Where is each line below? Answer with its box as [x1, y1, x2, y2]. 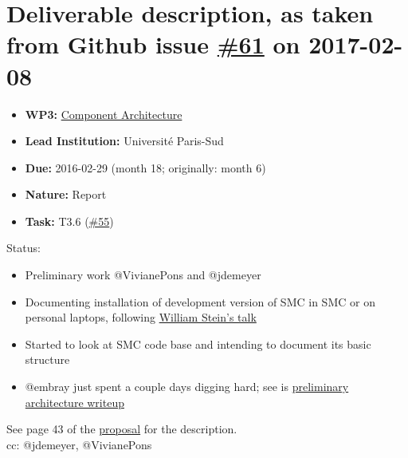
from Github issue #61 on [6, 28, 300, 61]
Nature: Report [25, 186, 107, 203]
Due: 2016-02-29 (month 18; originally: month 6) [25, 159, 266, 176]
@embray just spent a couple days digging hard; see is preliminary [25, 378, 349, 395]
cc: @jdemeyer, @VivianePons [6, 436, 152, 452]
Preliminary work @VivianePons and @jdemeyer [25, 267, 261, 283]
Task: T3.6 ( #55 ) [25, 212, 114, 229]
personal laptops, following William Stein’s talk [25, 309, 257, 326]
